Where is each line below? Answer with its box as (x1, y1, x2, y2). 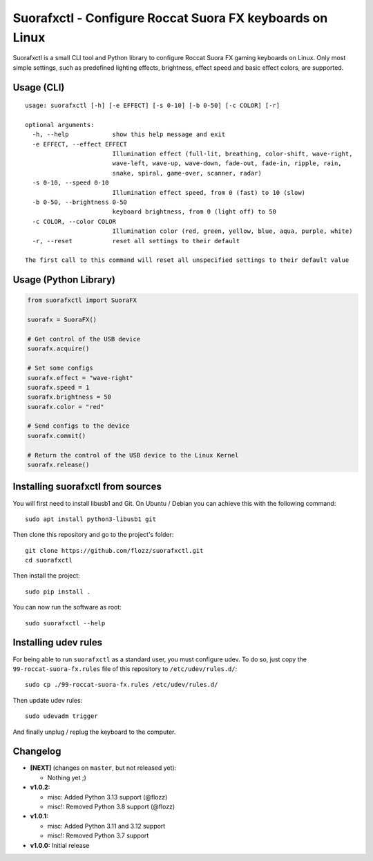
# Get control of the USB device (27, 335, 141, 343)
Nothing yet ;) (47, 773, 86, 782)
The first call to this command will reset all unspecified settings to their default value (25, 256, 350, 264)
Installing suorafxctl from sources (12, 481, 162, 493)
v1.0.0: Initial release (30, 841, 90, 849)
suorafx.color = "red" (27, 403, 104, 410)
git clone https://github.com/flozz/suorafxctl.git (25, 547, 204, 554)
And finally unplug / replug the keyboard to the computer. (12, 728, 176, 736)
